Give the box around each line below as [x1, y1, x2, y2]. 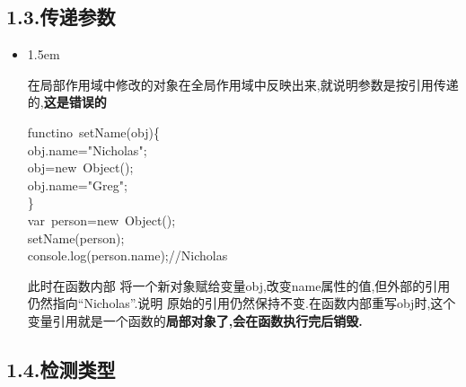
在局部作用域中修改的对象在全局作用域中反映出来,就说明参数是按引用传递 [27, 75, 459, 93]
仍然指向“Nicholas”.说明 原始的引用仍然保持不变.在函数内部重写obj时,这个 [27, 294, 456, 312]
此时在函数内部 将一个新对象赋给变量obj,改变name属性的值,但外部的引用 [27, 276, 451, 295]
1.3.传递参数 [6, 3, 116, 31]
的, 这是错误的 [27, 92, 107, 111]
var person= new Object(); [27, 210, 176, 229]
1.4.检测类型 [6, 355, 116, 383]
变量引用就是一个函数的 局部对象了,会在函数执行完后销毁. [27, 311, 363, 330]
